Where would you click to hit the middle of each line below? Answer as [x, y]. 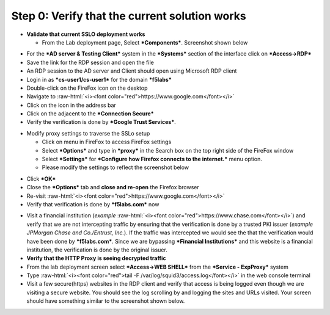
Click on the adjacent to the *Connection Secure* [90, 114]
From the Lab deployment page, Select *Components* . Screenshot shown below [145, 42]
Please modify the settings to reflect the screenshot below [116, 167]
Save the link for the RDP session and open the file [90, 62]
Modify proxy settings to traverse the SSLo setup [88, 133]
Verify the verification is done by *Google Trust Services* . [101, 122]
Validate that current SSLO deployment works [86, 34]
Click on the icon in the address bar [71, 105]
